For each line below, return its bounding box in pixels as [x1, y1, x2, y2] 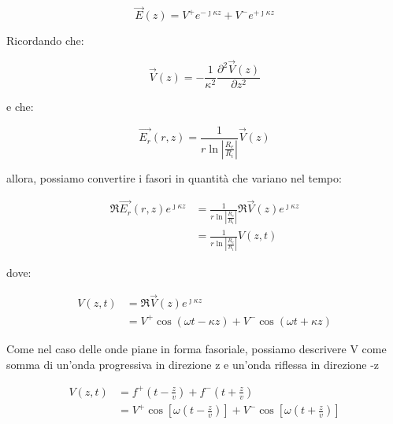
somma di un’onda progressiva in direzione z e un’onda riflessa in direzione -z [6, 356, 380, 372]
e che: [6, 98, 34, 115]
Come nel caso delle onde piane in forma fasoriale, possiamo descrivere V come [6, 340, 387, 356]
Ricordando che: [6, 32, 84, 49]
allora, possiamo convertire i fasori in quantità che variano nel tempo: [6, 169, 342, 186]
